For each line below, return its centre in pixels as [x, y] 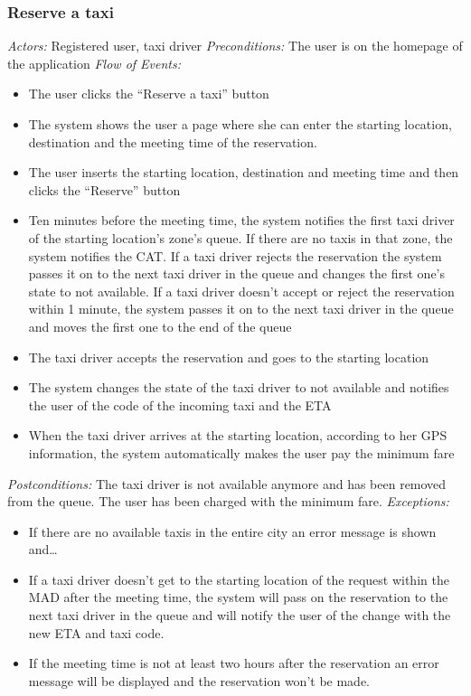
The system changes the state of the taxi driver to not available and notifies [239, 387]
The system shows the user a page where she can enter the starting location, [240, 124]
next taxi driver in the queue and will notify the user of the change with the [240, 615]
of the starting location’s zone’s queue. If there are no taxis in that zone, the [240, 237]
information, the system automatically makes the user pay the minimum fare [241, 452]
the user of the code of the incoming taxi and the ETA [180, 404]
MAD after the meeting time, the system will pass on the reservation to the [238, 597]
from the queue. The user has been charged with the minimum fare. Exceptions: [228, 501]
